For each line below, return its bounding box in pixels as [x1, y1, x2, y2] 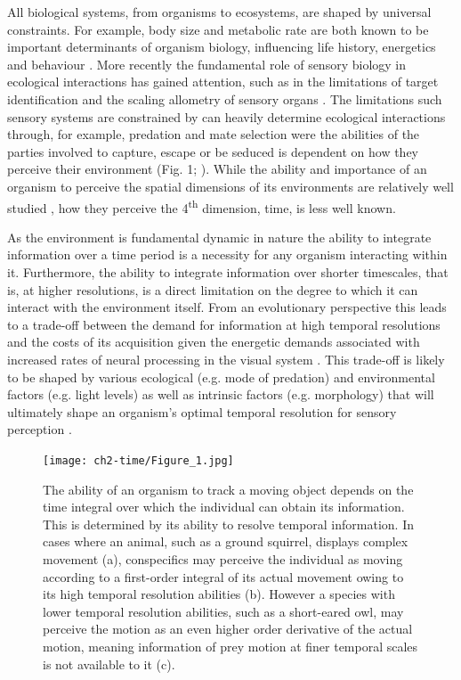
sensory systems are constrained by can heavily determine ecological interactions [7, 107, 446, 126]
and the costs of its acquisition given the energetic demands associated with [7, 332, 420, 351]
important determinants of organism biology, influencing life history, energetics [7, 37, 436, 56]
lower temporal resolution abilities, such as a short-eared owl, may [43, 602, 404, 620]
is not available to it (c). [43, 654, 175, 673]
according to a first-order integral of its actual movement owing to [43, 567, 404, 586]
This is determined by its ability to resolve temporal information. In [43, 514, 414, 533]
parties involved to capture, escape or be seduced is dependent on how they [7, 142, 419, 160]
